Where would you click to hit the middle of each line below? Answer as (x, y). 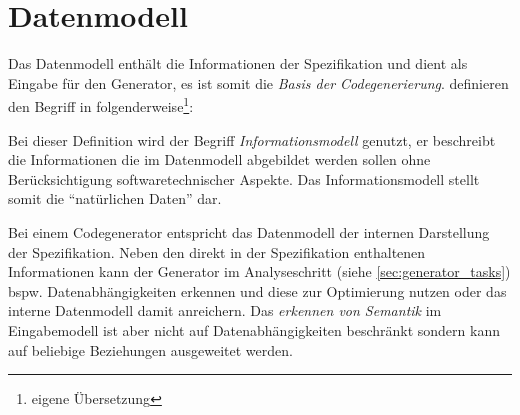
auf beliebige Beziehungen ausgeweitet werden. (150, 349)
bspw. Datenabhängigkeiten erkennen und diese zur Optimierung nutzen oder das (257, 290)
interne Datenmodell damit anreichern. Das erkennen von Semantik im (225, 310)
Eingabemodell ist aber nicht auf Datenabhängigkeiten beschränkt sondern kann (254, 329)
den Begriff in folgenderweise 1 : (101, 104)
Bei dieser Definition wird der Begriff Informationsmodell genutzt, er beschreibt (252, 139)
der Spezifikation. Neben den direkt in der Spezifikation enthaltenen (217, 251)
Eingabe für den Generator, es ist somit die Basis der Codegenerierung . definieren (258, 82)
